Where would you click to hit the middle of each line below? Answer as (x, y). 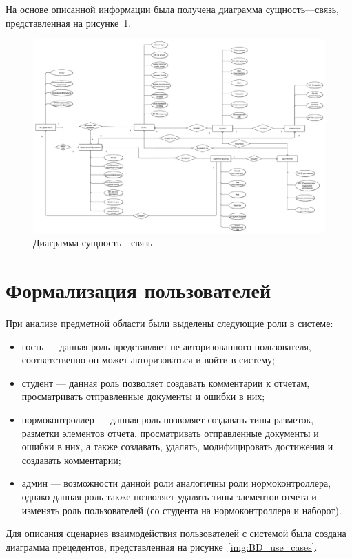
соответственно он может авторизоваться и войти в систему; (148, 360)
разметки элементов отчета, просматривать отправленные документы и (170, 433)
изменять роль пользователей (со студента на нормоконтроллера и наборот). (182, 510)
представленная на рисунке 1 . (69, 22)
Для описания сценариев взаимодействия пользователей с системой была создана (176, 533)
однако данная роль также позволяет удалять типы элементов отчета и (169, 496)
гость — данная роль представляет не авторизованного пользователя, (166, 346)
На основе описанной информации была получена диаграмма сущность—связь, (172, 9)
